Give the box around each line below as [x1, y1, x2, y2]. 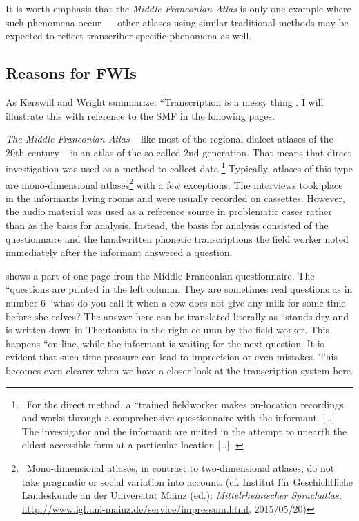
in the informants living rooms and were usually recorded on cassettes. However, [6, 190, 345, 205]
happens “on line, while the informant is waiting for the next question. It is [6, 336, 324, 350]
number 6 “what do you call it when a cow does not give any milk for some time [6, 295, 346, 310]
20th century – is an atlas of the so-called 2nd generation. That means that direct [6, 145, 351, 159]
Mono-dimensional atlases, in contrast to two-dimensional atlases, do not [26, 460, 335, 475]
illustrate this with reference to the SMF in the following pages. [6, 108, 275, 122]
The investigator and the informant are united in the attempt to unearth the [21, 423, 347, 438]
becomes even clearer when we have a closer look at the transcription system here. [6, 363, 353, 377]
